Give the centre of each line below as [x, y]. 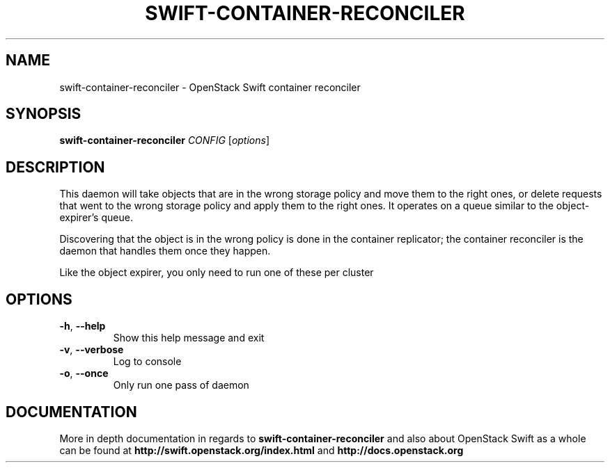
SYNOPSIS [44, 114]
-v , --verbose [92, 350]
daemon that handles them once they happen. [165, 251]
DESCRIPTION [55, 167]
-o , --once [84, 373]
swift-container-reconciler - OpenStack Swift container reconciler [210, 87]
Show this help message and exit [189, 338]
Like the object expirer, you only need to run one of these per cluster [217, 273]
